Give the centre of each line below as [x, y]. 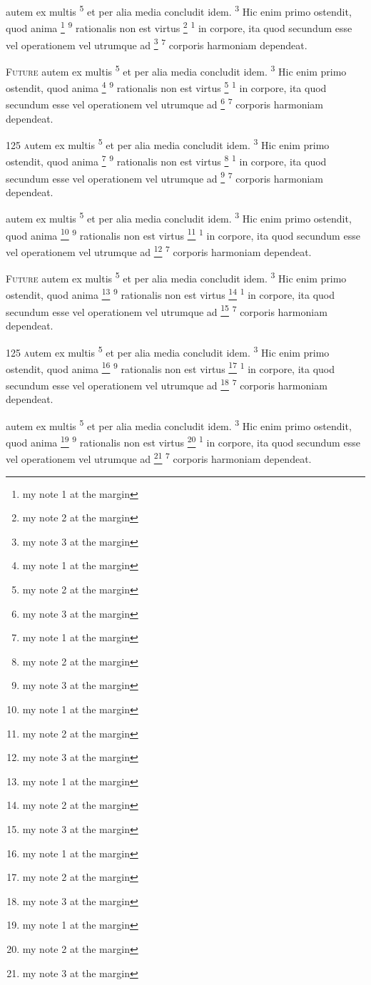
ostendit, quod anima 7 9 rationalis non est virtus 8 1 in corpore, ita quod [166, 160]
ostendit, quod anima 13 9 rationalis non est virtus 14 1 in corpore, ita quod [171, 294]
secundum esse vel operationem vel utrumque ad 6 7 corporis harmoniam [165, 103]
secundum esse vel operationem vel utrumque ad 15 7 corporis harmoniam [167, 310]
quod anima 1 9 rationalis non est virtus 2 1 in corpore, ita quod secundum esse [179, 27]
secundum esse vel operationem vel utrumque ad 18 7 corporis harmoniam [167, 384]
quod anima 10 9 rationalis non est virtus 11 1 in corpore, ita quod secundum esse [183, 234]
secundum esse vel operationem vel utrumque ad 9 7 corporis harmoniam [165, 177]
